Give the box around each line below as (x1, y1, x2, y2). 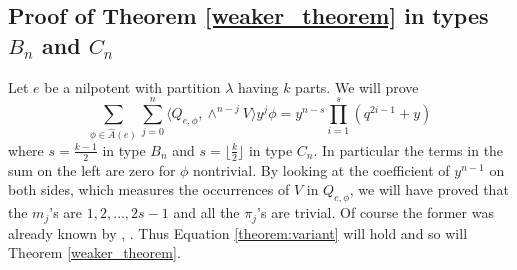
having (238, 76, 279, 97)
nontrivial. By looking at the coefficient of (193, 159, 450, 180)
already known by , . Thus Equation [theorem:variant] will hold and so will (8, 222, 468, 243)
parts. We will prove (295, 76, 419, 97)
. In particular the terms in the (313, 139, 504, 160)
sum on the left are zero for (8, 159, 176, 180)
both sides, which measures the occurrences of (8, 179, 290, 200)
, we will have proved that (349, 179, 509, 200)
